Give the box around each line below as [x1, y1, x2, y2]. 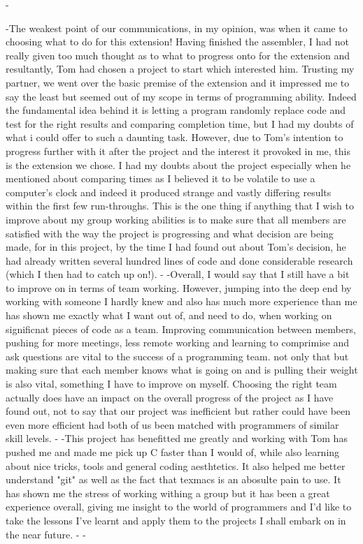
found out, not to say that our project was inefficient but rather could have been [6, 404, 351, 418]
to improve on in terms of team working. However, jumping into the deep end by [6, 280, 352, 295]
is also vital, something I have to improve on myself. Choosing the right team [6, 376, 337, 391]
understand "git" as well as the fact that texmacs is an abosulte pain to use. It [6, 472, 341, 487]
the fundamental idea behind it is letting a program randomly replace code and [6, 103, 346, 117]
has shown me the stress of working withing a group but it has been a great [6, 485, 330, 500]
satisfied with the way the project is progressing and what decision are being [6, 226, 334, 240]
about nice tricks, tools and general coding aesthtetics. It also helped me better [6, 458, 346, 473]
